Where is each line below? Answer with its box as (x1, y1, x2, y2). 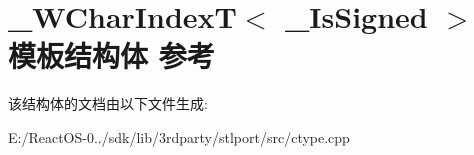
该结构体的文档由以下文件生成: (8, 93, 208, 114)
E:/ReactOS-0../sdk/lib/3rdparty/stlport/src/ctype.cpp (8, 126, 350, 147)
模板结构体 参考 (8, 35, 215, 76)
